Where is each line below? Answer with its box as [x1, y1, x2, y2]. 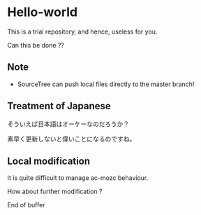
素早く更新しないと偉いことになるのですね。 [7, 134, 136, 143]
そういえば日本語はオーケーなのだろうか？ [7, 120, 130, 128]
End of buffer [7, 201, 45, 209]
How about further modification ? [7, 187, 103, 196]
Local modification [7, 155, 91, 167]
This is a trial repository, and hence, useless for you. [7, 27, 158, 36]
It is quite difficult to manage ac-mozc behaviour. [7, 174, 149, 182]
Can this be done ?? [7, 41, 65, 49]
